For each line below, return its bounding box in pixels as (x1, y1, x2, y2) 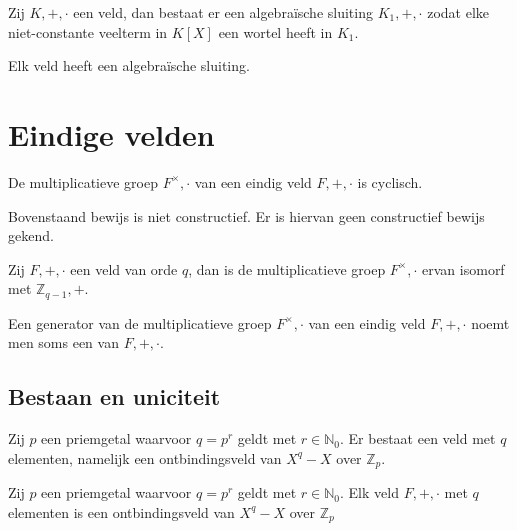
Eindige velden (8, 113, 215, 154)
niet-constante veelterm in (8, 21, 168, 42)
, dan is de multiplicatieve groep (188, 258, 386, 279)
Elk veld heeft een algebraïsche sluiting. (8, 55, 250, 76)
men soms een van (8, 332, 119, 353)
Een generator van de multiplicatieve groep (8, 312, 272, 333)
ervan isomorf (422, 258, 505, 279)
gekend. (8, 225, 54, 246)
